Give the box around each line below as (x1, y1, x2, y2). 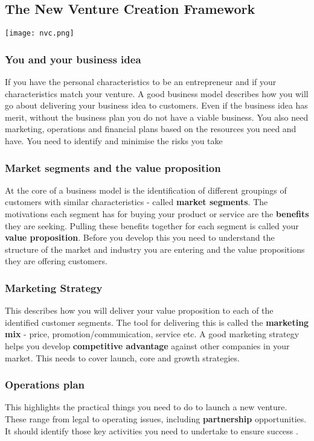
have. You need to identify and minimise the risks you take (5, 135, 223, 147)
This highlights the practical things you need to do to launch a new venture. (5, 401, 287, 413)
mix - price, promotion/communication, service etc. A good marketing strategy (5, 328, 300, 340)
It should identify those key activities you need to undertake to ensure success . (5, 424, 298, 437)
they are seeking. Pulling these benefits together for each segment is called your (5, 219, 299, 232)
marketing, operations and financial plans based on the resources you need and (5, 122, 296, 135)
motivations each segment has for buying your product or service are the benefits (5, 208, 309, 220)
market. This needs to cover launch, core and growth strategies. (5, 351, 240, 364)
